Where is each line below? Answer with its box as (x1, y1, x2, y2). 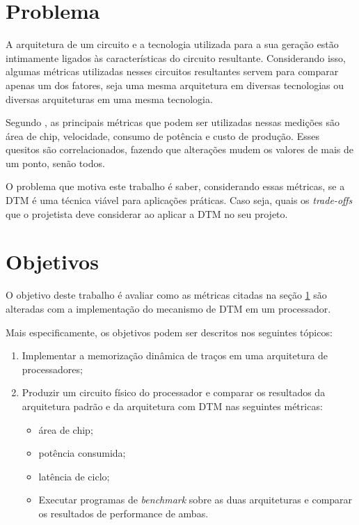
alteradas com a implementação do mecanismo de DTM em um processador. (6, 301, 331, 315)
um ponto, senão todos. (6, 155, 105, 170)
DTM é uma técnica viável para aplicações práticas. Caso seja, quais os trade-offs (6, 193, 353, 207)
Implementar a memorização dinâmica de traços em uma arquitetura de (22, 348, 328, 363)
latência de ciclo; (38, 469, 110, 483)
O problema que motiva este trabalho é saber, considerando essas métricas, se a (6, 179, 345, 194)
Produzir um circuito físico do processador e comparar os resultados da (22, 385, 326, 400)
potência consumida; (38, 446, 126, 460)
